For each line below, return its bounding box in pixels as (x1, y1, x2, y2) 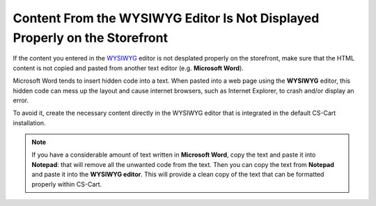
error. (13, 96, 29, 104)
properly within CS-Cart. (31, 180, 102, 188)
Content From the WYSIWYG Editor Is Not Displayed (13, 10, 320, 26)
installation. (13, 118, 46, 127)
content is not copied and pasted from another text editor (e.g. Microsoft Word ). (13, 63, 244, 72)
